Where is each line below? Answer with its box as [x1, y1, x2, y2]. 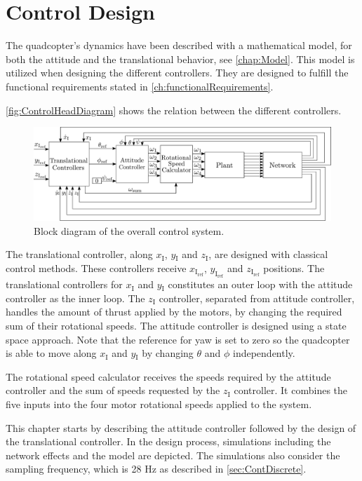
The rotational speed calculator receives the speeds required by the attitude [6, 369, 331, 384]
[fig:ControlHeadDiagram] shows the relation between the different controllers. [6, 102, 342, 117]
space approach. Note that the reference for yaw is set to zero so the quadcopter [6, 332, 350, 346]
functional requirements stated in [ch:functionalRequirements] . [6, 79, 274, 93]
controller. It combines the [234, 383, 348, 398]
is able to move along [6, 346, 97, 360]
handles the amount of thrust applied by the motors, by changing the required [6, 304, 342, 319]
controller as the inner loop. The [6, 290, 145, 305]
